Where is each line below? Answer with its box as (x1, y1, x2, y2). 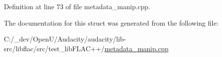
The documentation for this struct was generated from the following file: (4, 17, 219, 28)
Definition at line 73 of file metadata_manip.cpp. (4, 1, 150, 11)
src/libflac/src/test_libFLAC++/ (4, 43, 105, 53)
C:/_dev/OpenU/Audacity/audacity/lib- (4, 34, 127, 44)
